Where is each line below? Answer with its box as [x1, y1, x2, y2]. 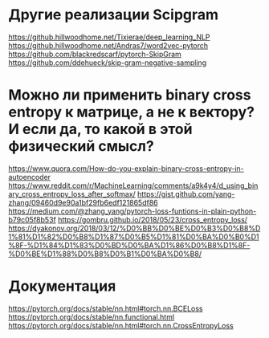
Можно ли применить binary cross [8, 86, 251, 104]
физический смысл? [8, 137, 154, 156]
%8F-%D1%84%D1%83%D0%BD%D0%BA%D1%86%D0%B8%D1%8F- [8, 240, 251, 250]
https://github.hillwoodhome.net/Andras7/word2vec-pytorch [8, 40, 209, 50]
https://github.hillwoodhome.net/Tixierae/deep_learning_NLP [8, 32, 210, 42]
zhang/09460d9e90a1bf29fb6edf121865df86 [8, 198, 158, 207]
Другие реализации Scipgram [8, 6, 219, 24]
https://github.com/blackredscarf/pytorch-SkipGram [8, 49, 182, 59]
